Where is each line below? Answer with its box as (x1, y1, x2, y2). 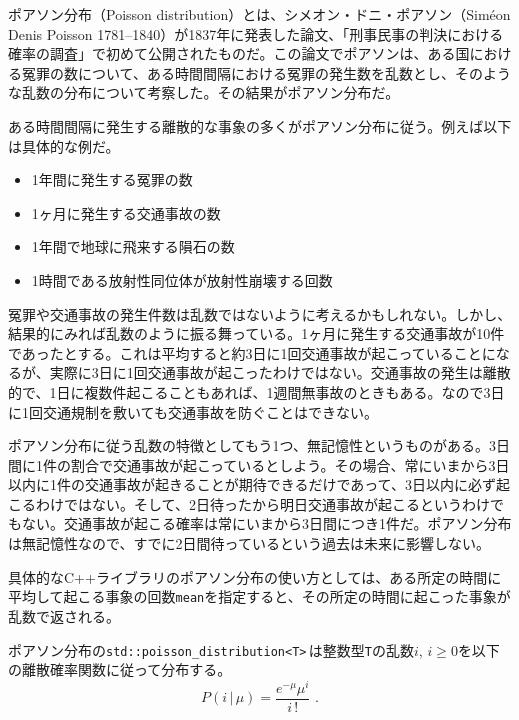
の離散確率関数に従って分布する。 (8, 659, 232, 680)
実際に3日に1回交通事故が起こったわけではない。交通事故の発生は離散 (49, 362, 511, 383)
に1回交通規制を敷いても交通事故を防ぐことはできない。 (8, 401, 378, 422)
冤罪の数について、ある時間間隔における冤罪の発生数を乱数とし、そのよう (21, 62, 511, 83)
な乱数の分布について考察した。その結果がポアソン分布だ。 (8, 82, 400, 103)
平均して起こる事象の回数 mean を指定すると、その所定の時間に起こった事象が (8, 586, 511, 607)
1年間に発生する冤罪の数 (31, 169, 193, 190)
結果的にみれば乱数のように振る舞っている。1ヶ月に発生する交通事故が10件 (8, 323, 505, 344)
